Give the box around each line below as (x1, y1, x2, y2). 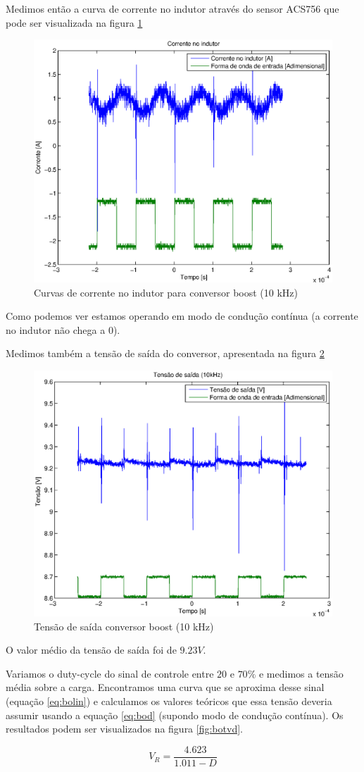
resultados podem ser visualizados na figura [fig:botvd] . (6, 721, 243, 736)
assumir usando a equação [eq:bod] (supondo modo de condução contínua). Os (6, 707, 344, 722)
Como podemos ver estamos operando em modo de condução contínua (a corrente (6, 309, 358, 323)
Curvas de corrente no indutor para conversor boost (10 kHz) (34, 285, 299, 299)
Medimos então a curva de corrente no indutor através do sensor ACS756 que (6, 1, 339, 15)
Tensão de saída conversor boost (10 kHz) (34, 618, 214, 633)
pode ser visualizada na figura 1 (6, 15, 143, 30)
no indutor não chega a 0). (6, 322, 120, 337)
